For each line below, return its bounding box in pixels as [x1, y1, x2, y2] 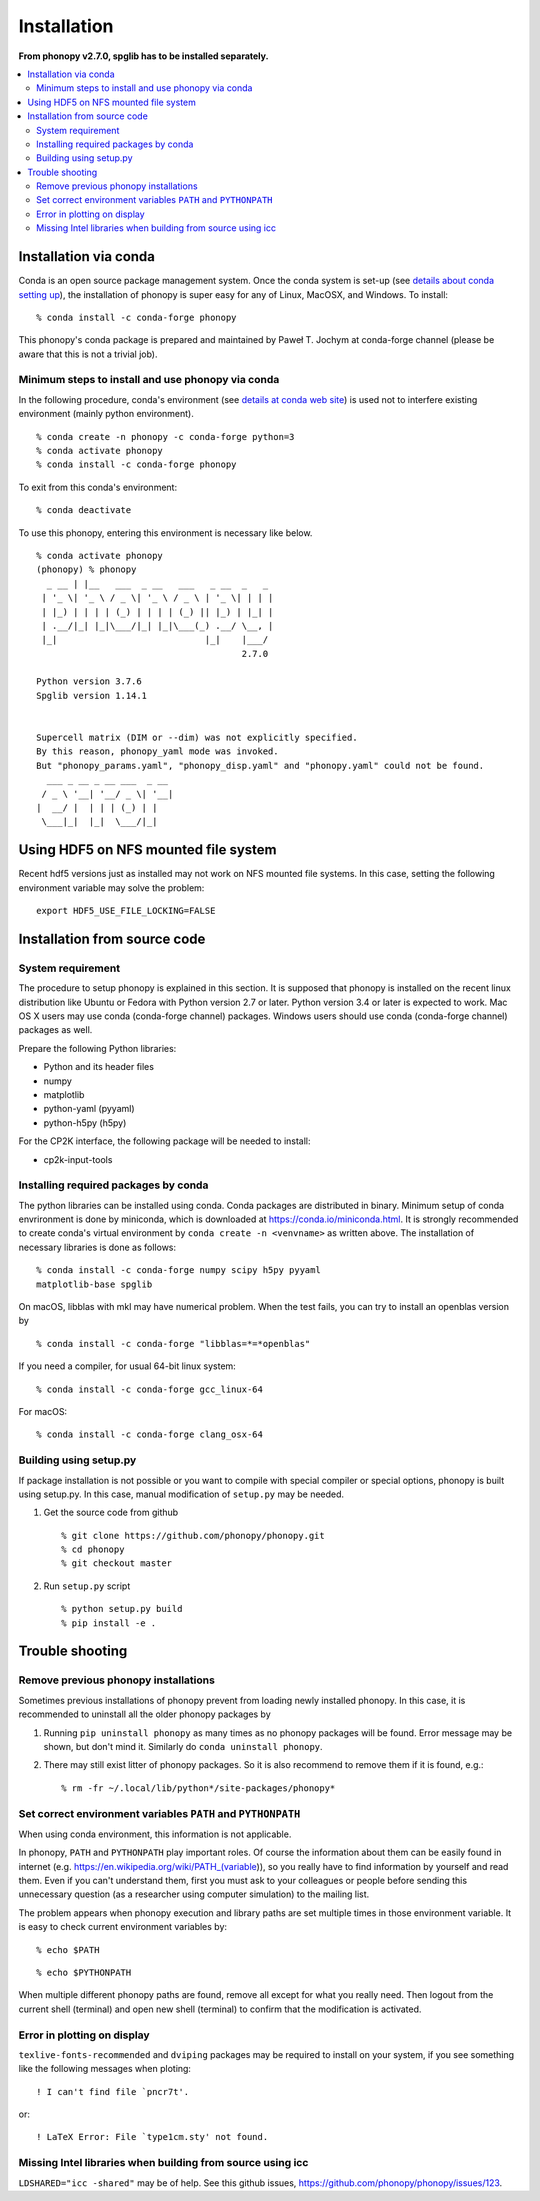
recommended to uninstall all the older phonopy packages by [18, 1708, 272, 1720]
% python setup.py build [61, 1603, 183, 1615]
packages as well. [18, 1024, 93, 1036]
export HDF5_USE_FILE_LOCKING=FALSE [36, 905, 216, 917]
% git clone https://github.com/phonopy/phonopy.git [61, 1530, 325, 1541]
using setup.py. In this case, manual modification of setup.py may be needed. [18, 1488, 345, 1500]
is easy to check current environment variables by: [18, 1921, 228, 1933]
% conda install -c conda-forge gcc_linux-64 [36, 1383, 264, 1395]
